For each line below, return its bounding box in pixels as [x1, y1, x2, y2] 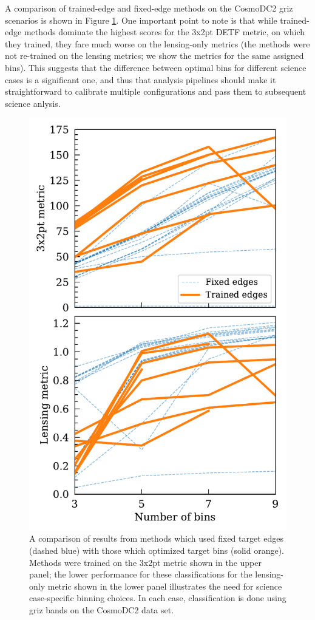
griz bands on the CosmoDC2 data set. [29, 603, 174, 616]
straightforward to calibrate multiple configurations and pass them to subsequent [5, 85, 307, 98]
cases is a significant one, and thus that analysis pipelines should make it [5, 73, 276, 86]
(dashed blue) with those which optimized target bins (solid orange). [29, 543, 285, 556]
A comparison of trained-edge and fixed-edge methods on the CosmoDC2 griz [5, 2, 293, 14]
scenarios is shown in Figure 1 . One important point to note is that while [5, 13, 277, 26]
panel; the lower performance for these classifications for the [29, 568, 252, 581]
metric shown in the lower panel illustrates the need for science [47, 579, 282, 592]
